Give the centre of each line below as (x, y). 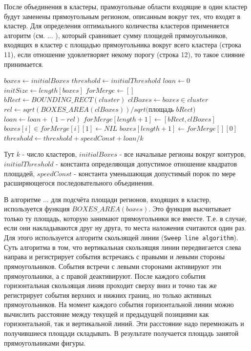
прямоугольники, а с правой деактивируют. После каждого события (105, 276)
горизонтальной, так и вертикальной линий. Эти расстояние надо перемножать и (124, 323)
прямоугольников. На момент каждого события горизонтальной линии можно (119, 304)
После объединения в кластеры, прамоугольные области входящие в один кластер (126, 6)
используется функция (37, 209)
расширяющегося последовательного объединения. (79, 183)
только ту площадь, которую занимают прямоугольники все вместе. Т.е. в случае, (125, 218)
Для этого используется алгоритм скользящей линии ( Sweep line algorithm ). (121, 237)
